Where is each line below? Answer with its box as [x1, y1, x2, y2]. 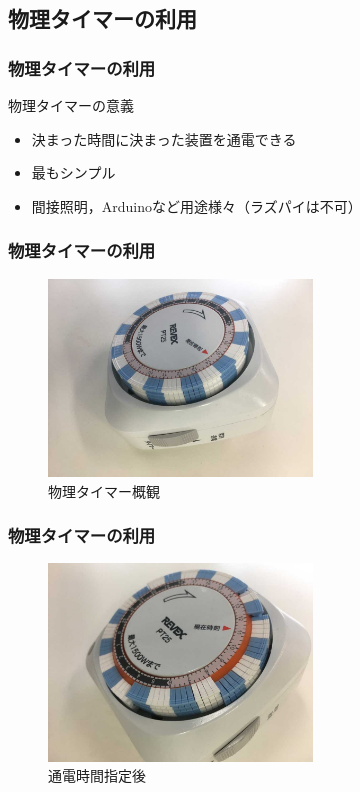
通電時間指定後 [48, 765, 146, 786]
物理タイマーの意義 [8, 95, 134, 115]
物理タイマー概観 [48, 480, 160, 501]
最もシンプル [31, 162, 116, 183]
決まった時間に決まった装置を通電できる [31, 128, 297, 149]
